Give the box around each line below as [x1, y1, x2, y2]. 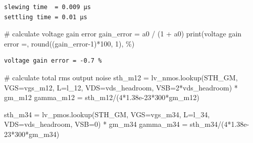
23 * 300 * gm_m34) [4, 128, 60, 139]
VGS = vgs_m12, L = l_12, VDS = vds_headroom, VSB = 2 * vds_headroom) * [4, 82, 238, 92]
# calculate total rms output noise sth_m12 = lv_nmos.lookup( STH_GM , [4, 72, 238, 82]
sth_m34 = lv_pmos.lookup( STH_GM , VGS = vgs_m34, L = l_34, [4, 109, 210, 119]
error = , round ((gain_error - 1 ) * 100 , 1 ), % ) [4, 38, 135, 49]
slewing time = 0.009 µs [4, 4, 91, 11]
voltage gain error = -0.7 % [4, 57, 102, 65]
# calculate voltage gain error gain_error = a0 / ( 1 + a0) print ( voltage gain [4, 28, 242, 39]
